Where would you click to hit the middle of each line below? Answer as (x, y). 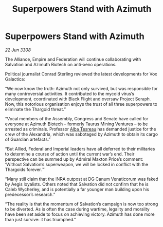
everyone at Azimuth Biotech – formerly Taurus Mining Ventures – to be (77, 124)
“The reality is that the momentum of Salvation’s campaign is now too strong (81, 204)
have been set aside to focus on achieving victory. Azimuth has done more (80, 214)
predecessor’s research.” (30, 194)
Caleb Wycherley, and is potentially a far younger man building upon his (77, 189)
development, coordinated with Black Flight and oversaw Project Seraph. (78, 99)
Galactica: (15, 79)
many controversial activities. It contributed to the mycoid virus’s (70, 94)
